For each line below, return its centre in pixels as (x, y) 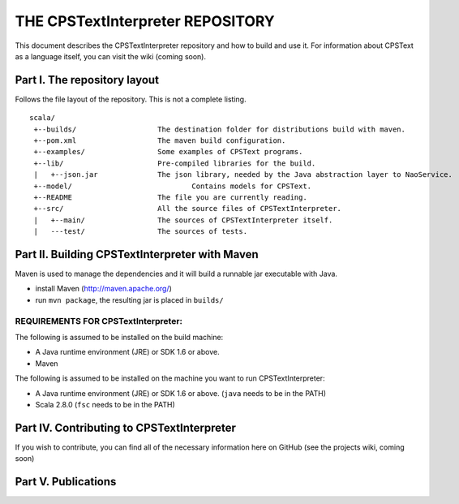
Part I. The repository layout (87, 80)
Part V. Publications (66, 482)
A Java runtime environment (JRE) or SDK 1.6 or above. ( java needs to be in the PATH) (181, 393)
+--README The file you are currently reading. (170, 197)
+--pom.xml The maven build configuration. (160, 141)
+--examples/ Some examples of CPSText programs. (168, 152)
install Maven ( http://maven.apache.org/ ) (103, 289)
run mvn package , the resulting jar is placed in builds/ (129, 299)
